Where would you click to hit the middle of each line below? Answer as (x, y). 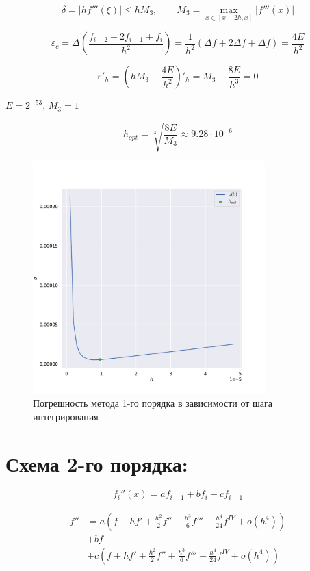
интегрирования (66, 416)
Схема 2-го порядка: (97, 463)
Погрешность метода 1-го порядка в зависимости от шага (153, 403)
